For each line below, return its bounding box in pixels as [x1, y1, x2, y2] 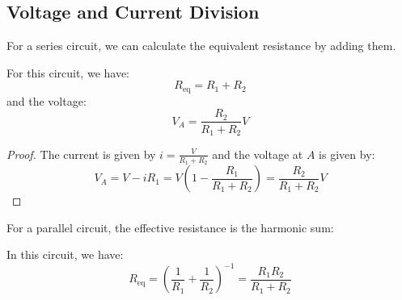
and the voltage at [212, 145, 303, 162]
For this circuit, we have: [6, 64, 130, 81]
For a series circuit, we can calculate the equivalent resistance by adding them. [6, 37, 396, 54]
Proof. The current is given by [6, 145, 156, 162]
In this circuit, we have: [6, 246, 124, 263]
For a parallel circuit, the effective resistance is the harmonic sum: [6, 219, 334, 235]
